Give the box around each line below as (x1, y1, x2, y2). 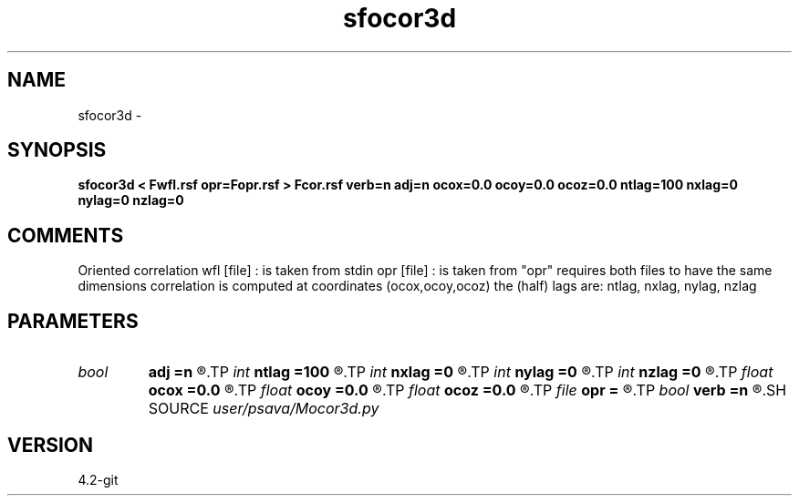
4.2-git (78, 471, 119, 488)
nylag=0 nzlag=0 (78, 192, 184, 209)
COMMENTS (7, 223, 124, 247)
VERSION (7, 433, 94, 457)
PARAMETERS (7, 309, 139, 333)
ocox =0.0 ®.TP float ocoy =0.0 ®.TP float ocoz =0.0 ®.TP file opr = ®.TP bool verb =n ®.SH (148, 381, 787, 400)
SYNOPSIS (7, 139, 107, 162)
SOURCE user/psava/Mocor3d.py (148, 399, 379, 418)
